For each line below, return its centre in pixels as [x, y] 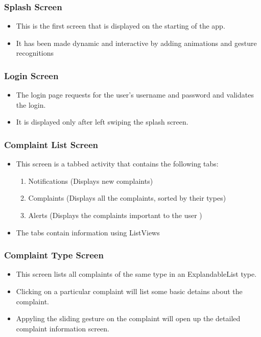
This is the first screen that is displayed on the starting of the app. [121, 26]
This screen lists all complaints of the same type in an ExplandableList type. [136, 274]
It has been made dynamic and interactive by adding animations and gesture [136, 43]
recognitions [35, 53]
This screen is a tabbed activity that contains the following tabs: [117, 164]
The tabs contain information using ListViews [88, 232]
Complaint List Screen [51, 144]
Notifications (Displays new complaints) [91, 180]
